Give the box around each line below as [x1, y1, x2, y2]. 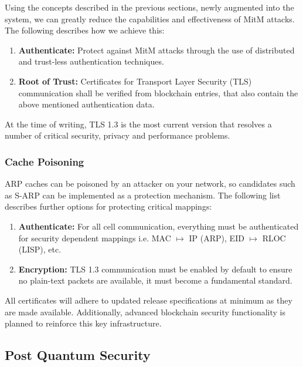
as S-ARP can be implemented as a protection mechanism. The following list [5, 188, 281, 201]
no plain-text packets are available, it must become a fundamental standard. [18, 274, 292, 287]
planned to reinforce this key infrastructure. [5, 317, 162, 329]
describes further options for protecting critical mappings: [5, 200, 212, 213]
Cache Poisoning [5, 154, 84, 169]
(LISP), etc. [18, 243, 62, 255]
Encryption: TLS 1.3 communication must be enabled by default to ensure [18, 262, 292, 275]
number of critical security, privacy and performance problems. [5, 129, 230, 142]
